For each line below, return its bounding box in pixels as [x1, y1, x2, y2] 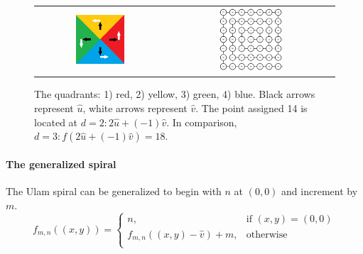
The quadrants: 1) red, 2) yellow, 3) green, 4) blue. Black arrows [34, 87, 315, 101]
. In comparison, [166, 114, 237, 129]
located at [34, 114, 78, 129]
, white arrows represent [82, 101, 188, 116]
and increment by [281, 184, 358, 199]
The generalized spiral [6, 156, 117, 171]
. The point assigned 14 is [195, 101, 308, 116]
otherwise [246, 229, 288, 240]
